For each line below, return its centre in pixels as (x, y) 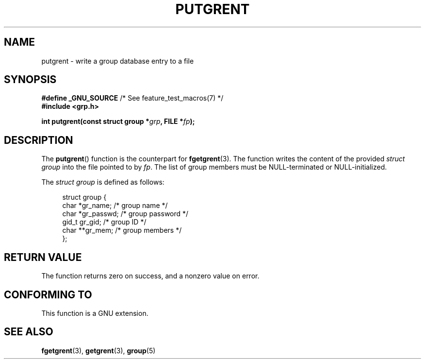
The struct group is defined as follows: (103, 182)
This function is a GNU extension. (95, 313)
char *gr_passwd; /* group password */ (125, 214)
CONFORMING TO (48, 294)
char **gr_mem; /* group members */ (122, 230)
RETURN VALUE (43, 257)
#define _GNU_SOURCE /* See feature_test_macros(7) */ (132, 98)
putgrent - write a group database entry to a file (118, 61)
